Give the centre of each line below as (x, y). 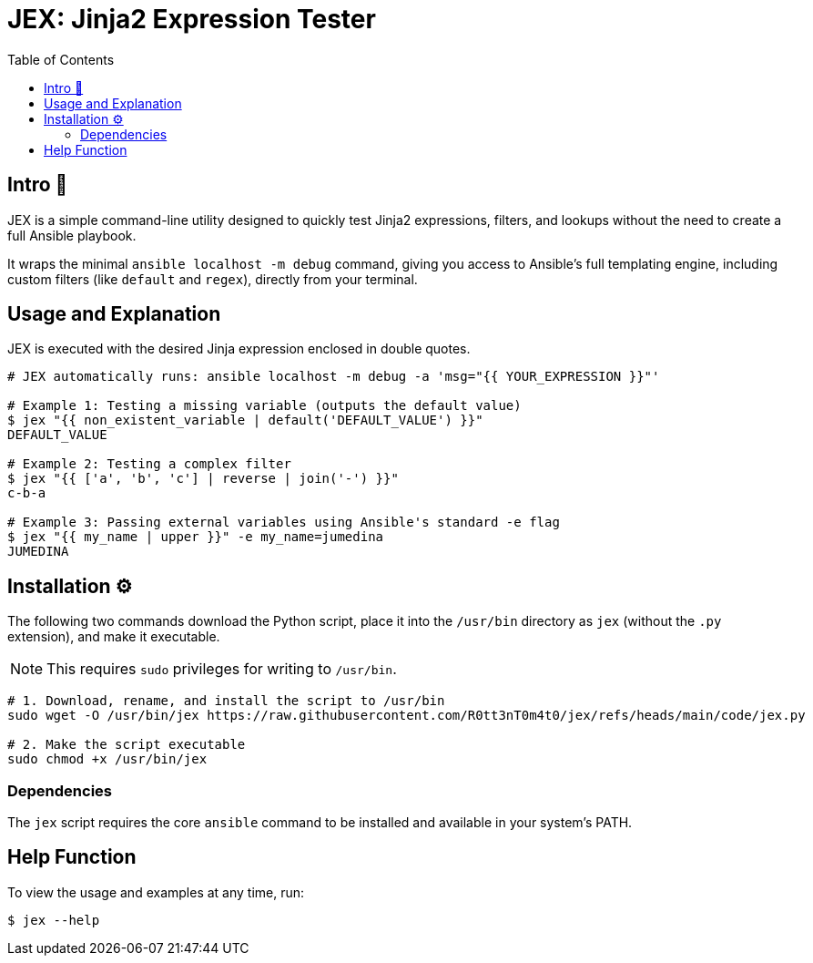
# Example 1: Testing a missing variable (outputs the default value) (264, 406)
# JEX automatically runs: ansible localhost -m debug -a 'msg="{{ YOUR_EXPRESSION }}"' (334, 377)
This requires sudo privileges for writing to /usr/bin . (222, 669)
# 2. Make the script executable (127, 745)
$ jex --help (54, 920)
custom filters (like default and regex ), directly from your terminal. (213, 279)
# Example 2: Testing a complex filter (149, 464)
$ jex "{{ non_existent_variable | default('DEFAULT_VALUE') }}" (245, 420)
